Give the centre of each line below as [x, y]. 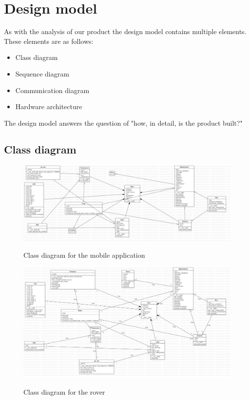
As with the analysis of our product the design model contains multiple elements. [125, 31]
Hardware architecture [49, 106]
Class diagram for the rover [64, 391]
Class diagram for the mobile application [84, 255]
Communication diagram [52, 90]
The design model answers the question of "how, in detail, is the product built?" [123, 123]
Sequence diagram [42, 73]
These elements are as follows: [49, 41]
